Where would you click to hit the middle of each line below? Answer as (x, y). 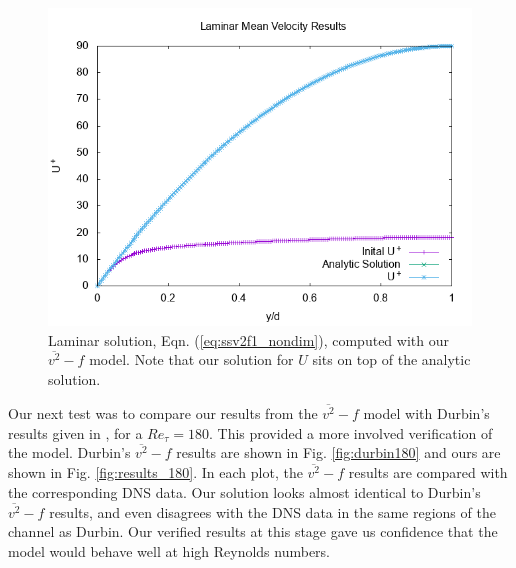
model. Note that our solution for (191, 359)
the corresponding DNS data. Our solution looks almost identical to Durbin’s (244, 491)
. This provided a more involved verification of (350, 432)
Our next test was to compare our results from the (163, 412)
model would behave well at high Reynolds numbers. (169, 551)
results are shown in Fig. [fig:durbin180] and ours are (338, 452)
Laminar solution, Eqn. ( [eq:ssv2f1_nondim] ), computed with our (248, 339)
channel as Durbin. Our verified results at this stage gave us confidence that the (253, 531)
